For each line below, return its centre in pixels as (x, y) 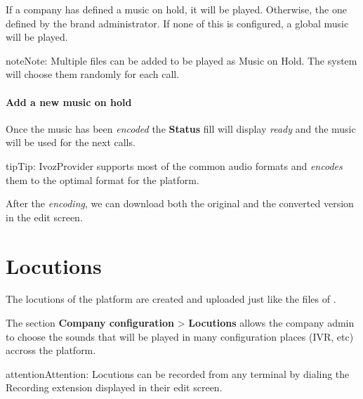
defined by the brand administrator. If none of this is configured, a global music (177, 23)
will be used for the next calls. (71, 142)
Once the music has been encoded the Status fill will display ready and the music (181, 128)
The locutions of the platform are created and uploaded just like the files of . (171, 299)
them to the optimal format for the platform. (103, 179)
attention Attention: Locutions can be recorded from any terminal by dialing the (178, 373)
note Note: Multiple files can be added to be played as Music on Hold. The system (181, 60)
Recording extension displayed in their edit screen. (114, 387)
